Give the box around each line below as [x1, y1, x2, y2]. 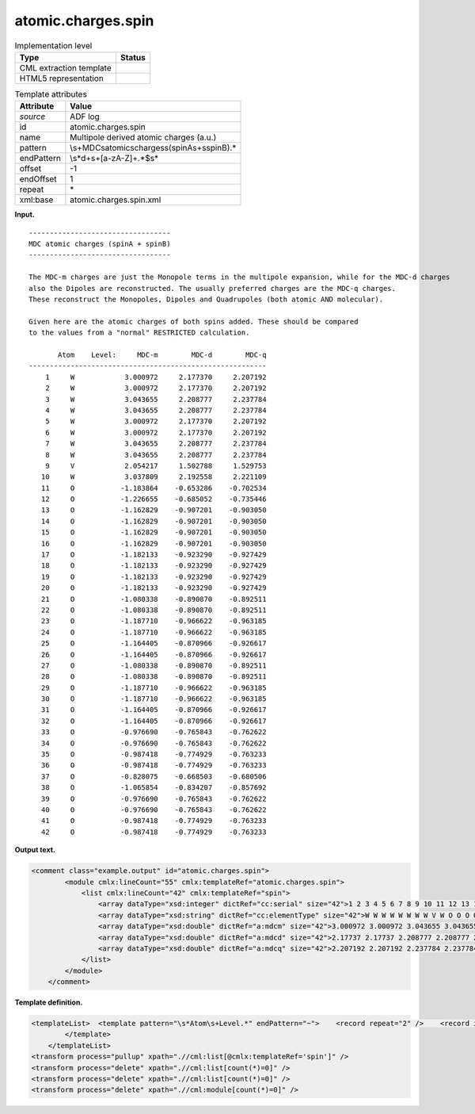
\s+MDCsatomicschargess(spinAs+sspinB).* [70, 143, 237, 154]
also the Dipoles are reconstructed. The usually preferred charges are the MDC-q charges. [28, 284, 396, 293]
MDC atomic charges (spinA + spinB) [28, 239, 171, 249]
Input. [14, 210, 35, 220]
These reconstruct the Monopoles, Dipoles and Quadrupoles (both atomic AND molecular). [28, 295, 384, 304]
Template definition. [14, 997, 83, 1007]
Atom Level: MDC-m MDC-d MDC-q [58, 350, 267, 359]
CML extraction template [19, 62, 112, 73]
